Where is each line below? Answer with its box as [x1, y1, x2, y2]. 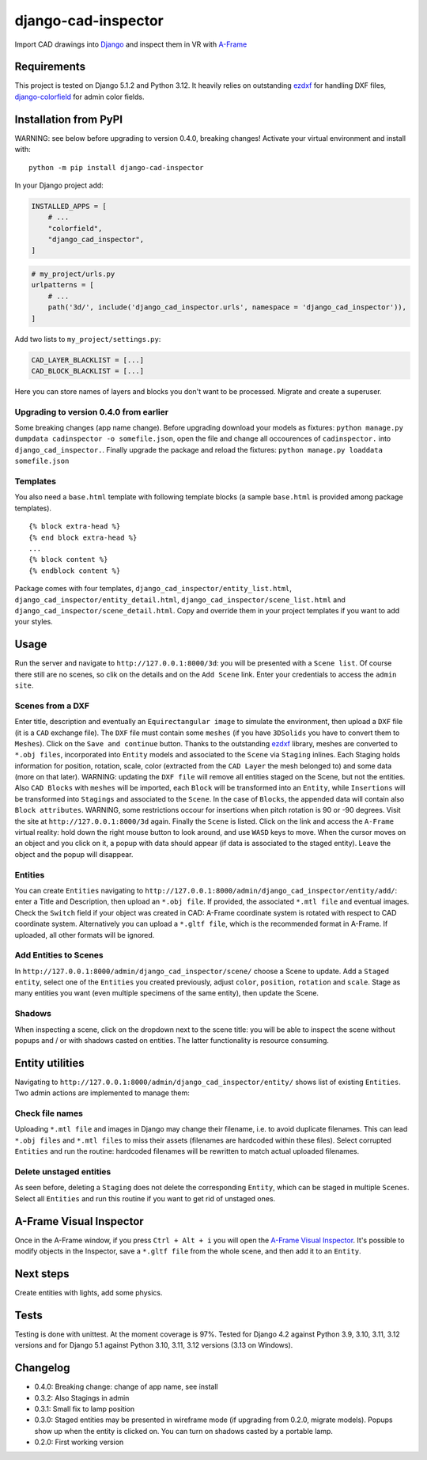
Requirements [14, 60, 86, 74]
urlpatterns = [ [31, 281, 95, 290]
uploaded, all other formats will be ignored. [14, 930, 155, 939]
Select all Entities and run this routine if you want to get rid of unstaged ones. [14, 1193, 276, 1203]
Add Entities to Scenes [14, 950, 104, 961]
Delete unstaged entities [14, 1166, 111, 1177]
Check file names [14, 1108, 83, 1119]
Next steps [14, 1267, 70, 1280]
